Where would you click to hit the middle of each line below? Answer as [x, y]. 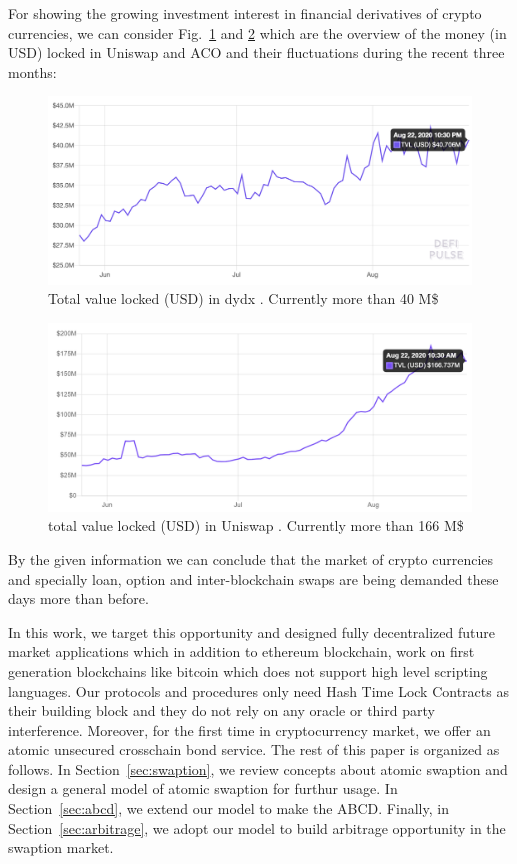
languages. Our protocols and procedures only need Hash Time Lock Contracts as [258, 690]
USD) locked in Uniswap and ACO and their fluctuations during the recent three [256, 52]
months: [32, 71]
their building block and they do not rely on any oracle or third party [221, 710]
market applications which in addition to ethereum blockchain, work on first [241, 651]
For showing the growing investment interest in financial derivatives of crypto [245, 13]
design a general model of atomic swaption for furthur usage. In [203, 788]
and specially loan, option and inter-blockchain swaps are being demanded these [253, 578]
